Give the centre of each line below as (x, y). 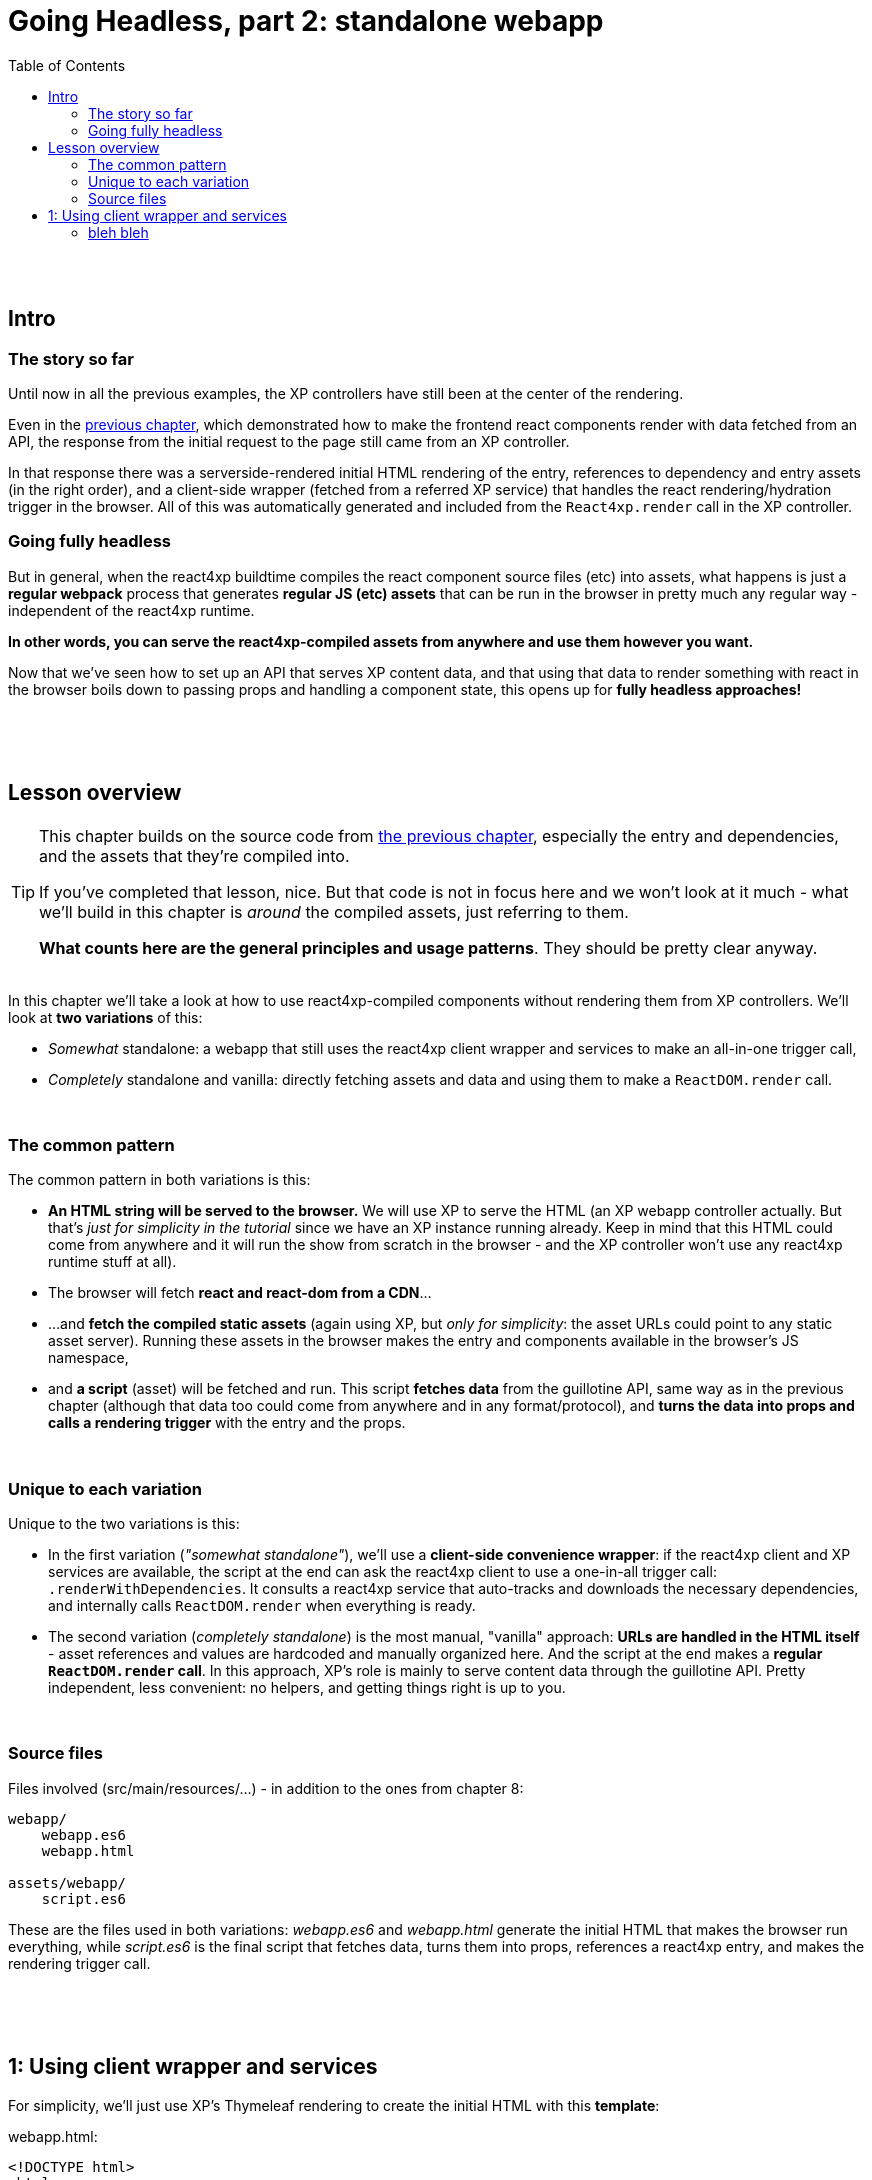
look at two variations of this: (105, 1017)
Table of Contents (67, 65)
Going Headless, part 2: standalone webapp (306, 21)
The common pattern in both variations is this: (159, 1180)
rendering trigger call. (79, 1963)
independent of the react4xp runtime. (131, 610)
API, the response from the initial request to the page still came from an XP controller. (289, 441)
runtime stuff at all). (112, 1262)
